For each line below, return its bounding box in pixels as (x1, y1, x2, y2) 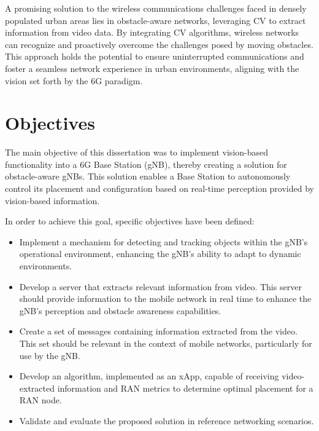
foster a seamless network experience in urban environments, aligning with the (5, 61, 299, 74)
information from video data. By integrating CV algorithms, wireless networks (5, 26, 299, 39)
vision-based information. (5, 194, 100, 207)
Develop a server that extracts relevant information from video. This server (19, 280, 302, 293)
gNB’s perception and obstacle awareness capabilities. (19, 304, 221, 317)
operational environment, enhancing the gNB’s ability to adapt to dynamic (19, 247, 301, 260)
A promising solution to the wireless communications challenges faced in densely (5, 2, 307, 14)
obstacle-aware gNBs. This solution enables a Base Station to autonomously (5, 170, 291, 183)
